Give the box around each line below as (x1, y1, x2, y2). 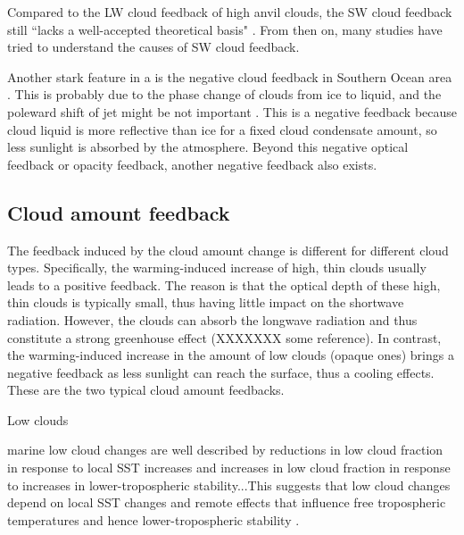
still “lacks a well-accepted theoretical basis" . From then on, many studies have (7, 20, 443, 38)
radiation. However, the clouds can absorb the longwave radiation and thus (7, 310, 418, 329)
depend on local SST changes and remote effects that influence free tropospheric (7, 493, 446, 512)
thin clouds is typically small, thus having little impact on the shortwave (7, 293, 404, 312)
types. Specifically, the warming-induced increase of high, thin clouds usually (7, 258, 427, 277)
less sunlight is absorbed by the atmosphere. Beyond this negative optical (7, 138, 409, 156)
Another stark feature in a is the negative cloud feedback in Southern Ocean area (7, 67, 452, 86)
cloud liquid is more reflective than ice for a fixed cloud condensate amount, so (7, 120, 437, 138)
